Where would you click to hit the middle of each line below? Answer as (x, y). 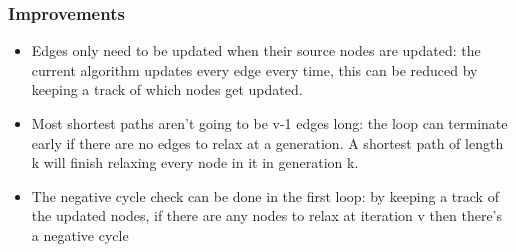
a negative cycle (80, 234)
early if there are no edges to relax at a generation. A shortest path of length (267, 142)
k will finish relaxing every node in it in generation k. (195, 162)
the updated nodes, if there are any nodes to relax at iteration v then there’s (267, 215)
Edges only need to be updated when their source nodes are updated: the (256, 50)
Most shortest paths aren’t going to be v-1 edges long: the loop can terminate (269, 123)
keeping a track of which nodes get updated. (167, 89)
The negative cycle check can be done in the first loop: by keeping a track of (265, 195)
